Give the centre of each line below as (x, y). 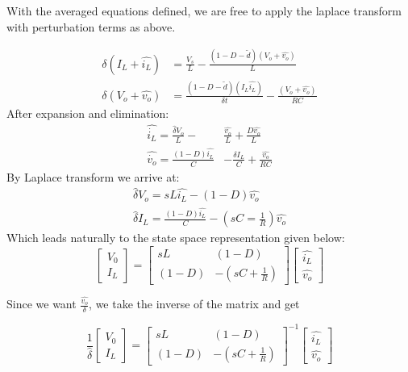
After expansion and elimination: (88, 113)
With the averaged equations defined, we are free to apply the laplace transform (204, 10)
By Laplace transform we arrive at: (93, 176)
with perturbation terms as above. (91, 26)
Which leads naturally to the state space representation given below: (176, 238)
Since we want (42, 304)
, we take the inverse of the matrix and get (194, 304)
